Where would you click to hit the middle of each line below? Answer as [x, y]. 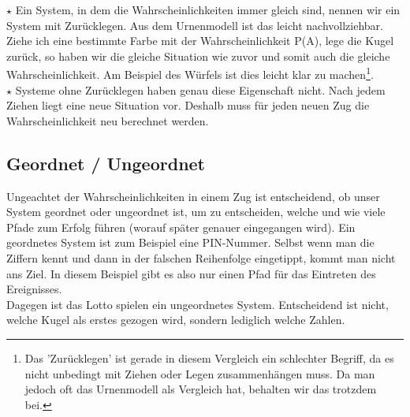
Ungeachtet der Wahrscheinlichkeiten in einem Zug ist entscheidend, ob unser [193, 196]
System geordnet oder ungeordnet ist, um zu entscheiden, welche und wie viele [196, 212]
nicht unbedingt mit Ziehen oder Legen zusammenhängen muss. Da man [200, 373]
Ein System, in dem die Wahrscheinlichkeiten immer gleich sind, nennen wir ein [208, 9]
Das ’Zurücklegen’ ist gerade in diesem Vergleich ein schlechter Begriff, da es [209, 357]
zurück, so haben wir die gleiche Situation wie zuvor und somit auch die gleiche [198, 56]
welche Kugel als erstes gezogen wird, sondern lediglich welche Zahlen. [176, 320]
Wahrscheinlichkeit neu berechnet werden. [108, 120]
